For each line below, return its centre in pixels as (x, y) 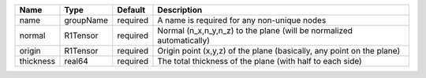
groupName (86, 20)
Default (131, 10)
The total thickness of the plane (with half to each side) (260, 61)
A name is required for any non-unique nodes (242, 20)
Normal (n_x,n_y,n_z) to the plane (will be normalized (255, 30)
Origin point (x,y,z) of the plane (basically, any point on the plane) (279, 51)
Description (180, 10)
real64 (76, 61)
